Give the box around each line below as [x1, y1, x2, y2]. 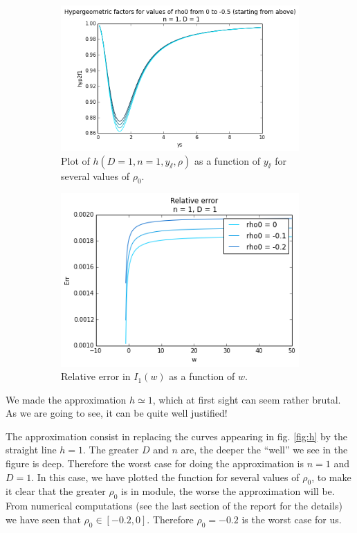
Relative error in [61, 369, 131, 383]
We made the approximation [6, 392, 127, 406]
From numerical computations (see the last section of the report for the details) [6, 498, 342, 513]
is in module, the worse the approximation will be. [121, 484, 335, 498]
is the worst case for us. [241, 512, 342, 526]
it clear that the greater [6, 484, 106, 498]
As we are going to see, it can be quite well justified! [6, 406, 228, 420]
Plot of [61, 153, 90, 168]
